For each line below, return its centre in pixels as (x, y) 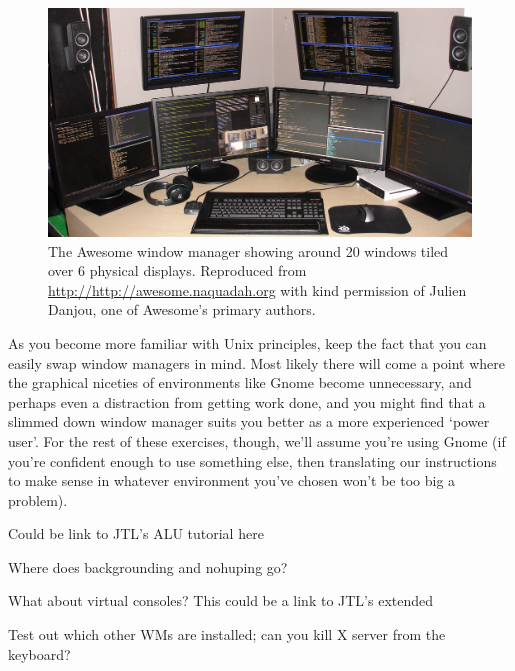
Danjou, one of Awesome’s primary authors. (182, 309)
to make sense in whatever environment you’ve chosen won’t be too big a (232, 480)
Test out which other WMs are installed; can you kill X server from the (227, 634)
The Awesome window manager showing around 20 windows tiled (248, 250)
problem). (38, 499)
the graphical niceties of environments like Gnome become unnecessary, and (240, 382)
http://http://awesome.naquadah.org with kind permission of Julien (257, 289)
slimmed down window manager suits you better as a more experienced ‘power (249, 421)
